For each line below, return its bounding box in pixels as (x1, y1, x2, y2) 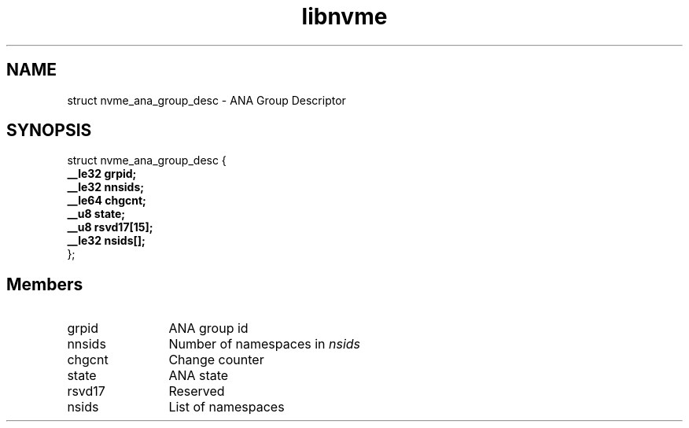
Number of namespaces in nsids (168, 336, 361, 352)
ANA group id (168, 320, 249, 337)
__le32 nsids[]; (67, 234, 146, 248)
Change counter (168, 352, 264, 368)
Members (6, 274, 83, 294)
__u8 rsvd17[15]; (67, 220, 153, 234)
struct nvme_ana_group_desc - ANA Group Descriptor (67, 93, 346, 107)
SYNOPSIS (6, 120, 92, 141)
